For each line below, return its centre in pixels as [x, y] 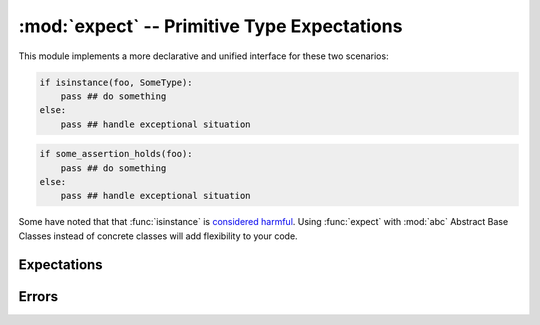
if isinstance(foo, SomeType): [116, 82]
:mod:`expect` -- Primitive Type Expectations [210, 26]
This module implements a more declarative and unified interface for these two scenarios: [203, 56]
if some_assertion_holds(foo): [116, 154]
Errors [38, 296]
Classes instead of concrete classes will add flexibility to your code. [158, 236]
